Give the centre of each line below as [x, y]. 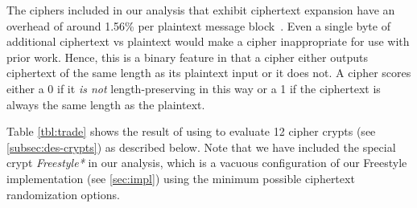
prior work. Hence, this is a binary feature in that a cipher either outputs [187, 57]
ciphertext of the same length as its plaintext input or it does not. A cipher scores [209, 73]
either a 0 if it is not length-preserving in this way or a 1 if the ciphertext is [194, 88]
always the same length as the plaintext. [106, 104]
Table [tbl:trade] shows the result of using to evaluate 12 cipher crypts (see [191, 131]
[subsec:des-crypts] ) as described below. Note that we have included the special [201, 147]
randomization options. [63, 194]
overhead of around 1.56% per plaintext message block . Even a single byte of [198, 25]
